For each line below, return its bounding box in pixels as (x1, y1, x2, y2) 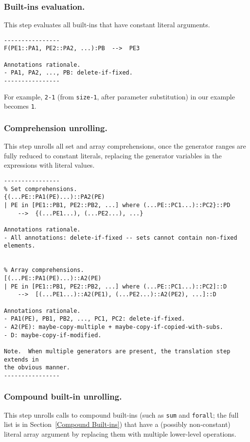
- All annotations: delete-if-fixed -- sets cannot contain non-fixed (4, 234, 237, 241)
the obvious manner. (4, 364, 71, 371)
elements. (4, 242, 36, 250)
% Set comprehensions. (4, 185, 77, 192)
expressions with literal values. (4, 160, 95, 170)
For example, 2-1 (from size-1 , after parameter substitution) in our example (4, 91, 235, 101)
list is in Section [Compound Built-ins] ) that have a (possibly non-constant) (4, 419, 231, 429)
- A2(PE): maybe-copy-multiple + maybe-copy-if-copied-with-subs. (4, 323, 224, 330)
